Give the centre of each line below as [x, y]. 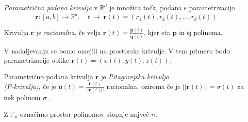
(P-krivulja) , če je [30, 86]
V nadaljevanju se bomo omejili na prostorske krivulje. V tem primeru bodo [117, 50]
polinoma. [208, 32]
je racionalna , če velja [68, 32]
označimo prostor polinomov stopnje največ [84, 113]
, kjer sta [157, 32]
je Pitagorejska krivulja [135, 76]
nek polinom [22, 97]
